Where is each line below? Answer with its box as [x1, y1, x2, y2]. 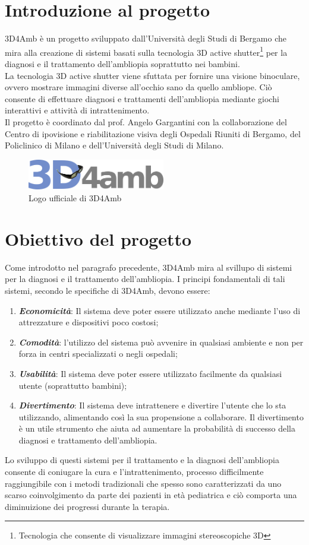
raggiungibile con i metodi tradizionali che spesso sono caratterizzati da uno [5, 477, 282, 489]
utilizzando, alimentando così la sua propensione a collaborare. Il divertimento [18, 410, 304, 423]
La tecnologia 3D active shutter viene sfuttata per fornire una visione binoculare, [5, 69, 300, 81]
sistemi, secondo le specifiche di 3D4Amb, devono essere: [5, 284, 210, 296]
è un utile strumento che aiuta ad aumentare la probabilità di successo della [18, 422, 295, 435]
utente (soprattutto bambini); [18, 379, 127, 391]
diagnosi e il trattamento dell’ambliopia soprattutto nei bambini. [5, 57, 240, 69]
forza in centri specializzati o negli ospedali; [18, 347, 178, 360]
